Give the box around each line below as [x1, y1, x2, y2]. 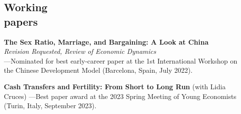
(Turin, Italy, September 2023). [4, 100, 96, 111]
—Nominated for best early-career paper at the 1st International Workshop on [4, 55, 238, 65]
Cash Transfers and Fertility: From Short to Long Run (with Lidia [4, 81, 226, 91]
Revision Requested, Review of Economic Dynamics [4, 46, 156, 56]
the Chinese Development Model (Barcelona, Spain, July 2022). [4, 65, 193, 75]
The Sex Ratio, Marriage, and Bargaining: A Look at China [4, 36, 209, 47]
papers [4, 14, 38, 29]
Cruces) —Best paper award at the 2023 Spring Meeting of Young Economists [4, 91, 237, 101]
